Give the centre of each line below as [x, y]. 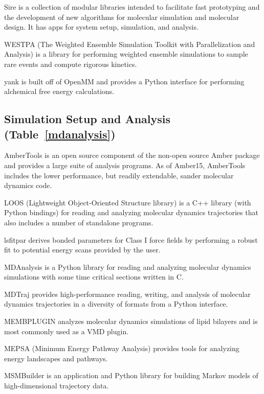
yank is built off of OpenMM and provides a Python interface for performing [124, 81]
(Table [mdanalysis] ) [60, 134]
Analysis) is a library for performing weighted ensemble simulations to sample [126, 54]
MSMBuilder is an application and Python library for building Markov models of [131, 375]
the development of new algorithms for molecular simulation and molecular [122, 17]
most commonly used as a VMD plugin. [67, 331]
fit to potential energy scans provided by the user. [82, 250]
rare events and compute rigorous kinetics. [71, 64]
